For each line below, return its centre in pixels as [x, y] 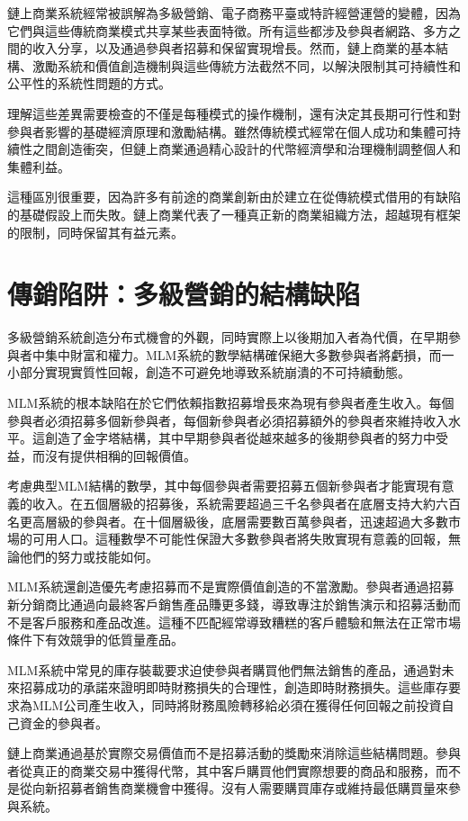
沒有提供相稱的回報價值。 [120, 455]
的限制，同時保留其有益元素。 [95, 232]
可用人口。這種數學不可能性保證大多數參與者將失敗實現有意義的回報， [240, 539]
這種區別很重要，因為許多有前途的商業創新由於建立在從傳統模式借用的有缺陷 [234, 197]
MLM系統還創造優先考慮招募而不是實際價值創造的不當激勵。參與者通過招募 [231, 586]
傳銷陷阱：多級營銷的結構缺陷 [184, 294]
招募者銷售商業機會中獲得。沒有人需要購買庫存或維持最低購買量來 [252, 788]
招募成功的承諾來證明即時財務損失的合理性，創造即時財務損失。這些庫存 [234, 687]
